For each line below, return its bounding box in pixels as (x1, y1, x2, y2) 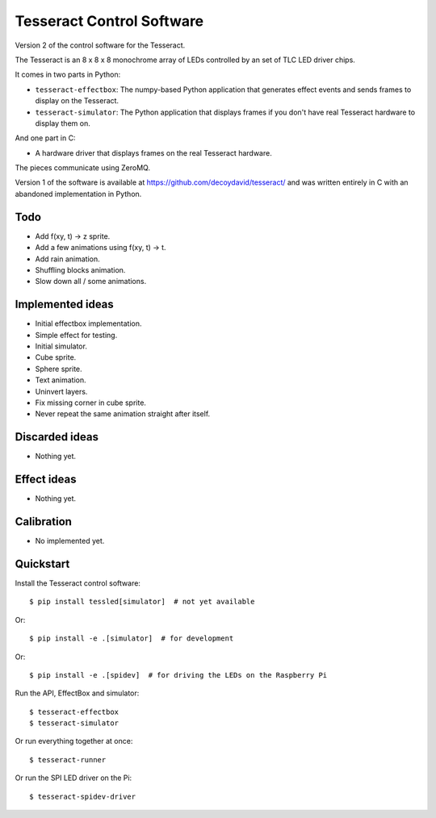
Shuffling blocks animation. (35, 265, 126, 274)
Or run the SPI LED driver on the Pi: (15, 773, 132, 783)
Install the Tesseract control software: (15, 578, 141, 588)
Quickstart (15, 557, 70, 570)
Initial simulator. (35, 341, 88, 351)
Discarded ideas (15, 430, 99, 444)
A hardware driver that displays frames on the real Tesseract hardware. (35, 148, 272, 157)
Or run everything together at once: (15, 737, 133, 746)
